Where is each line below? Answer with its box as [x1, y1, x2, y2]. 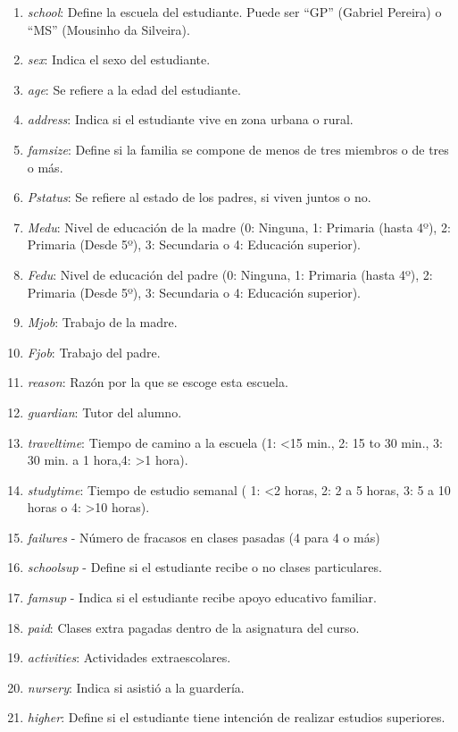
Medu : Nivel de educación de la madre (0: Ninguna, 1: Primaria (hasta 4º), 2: [27, 217, 451, 236]
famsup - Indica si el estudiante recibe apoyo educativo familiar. [27, 588, 377, 607]
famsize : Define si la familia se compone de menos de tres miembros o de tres [27, 139, 449, 158]
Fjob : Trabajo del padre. [27, 342, 161, 361]
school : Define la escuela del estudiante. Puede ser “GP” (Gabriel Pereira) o [27, 3, 442, 21]
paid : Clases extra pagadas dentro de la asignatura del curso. [27, 618, 360, 636]
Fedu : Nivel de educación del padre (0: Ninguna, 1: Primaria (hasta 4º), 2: [27, 265, 433, 283]
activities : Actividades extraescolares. [27, 648, 231, 667]
